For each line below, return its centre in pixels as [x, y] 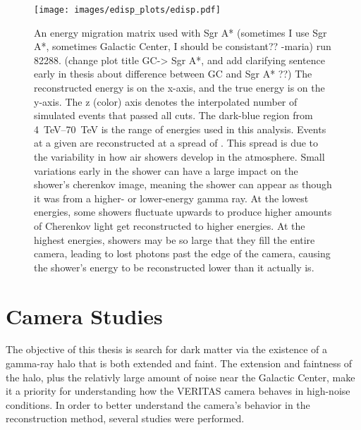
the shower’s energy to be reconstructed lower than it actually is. [174, 267]
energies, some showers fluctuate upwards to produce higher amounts [183, 212]
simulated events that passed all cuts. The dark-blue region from [173, 115]
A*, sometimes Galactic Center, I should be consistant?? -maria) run [183, 46]
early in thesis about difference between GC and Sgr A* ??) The [173, 74]
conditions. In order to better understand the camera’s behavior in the [158, 404]
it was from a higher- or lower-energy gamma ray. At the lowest [171, 198]
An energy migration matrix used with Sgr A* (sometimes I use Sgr [180, 32]
